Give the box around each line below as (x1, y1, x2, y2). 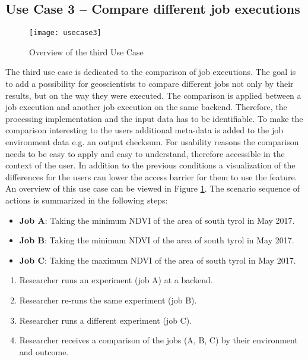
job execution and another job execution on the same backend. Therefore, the (5, 101, 287, 113)
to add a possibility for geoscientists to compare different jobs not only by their (5, 77, 294, 90)
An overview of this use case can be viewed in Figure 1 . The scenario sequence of (5, 182, 300, 195)
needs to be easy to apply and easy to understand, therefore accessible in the (5, 147, 285, 159)
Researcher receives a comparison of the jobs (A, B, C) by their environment (19, 334, 298, 346)
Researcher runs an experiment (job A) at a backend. (19, 274, 213, 286)
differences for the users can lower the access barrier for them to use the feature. (5, 170, 297, 183)
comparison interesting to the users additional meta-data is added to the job (5, 124, 283, 136)
